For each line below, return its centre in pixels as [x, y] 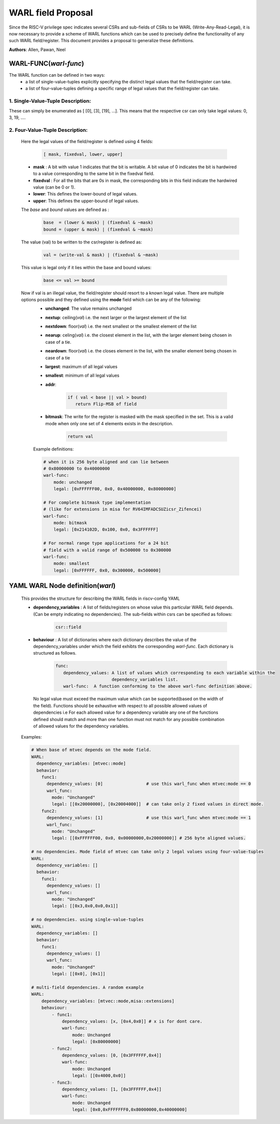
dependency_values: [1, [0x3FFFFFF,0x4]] [112, 1089]
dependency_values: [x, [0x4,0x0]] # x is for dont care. [132, 1021]
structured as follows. [55, 653]
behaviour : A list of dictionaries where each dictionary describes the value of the [115, 640]
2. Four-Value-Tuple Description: [48, 130]
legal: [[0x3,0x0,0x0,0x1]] [85, 906]
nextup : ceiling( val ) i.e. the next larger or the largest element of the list [116, 317]
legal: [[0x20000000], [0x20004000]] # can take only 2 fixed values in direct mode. [158, 804]
